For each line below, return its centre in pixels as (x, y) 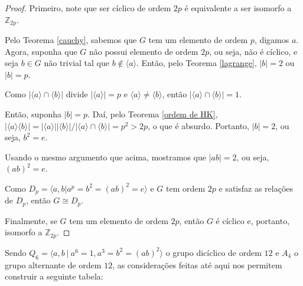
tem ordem (186, 188)
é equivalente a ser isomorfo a (238, 8)
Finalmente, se (31, 220)
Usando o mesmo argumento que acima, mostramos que (105, 157)
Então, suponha (33, 114)
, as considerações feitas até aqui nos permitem (197, 264)
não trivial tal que (76, 63)
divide (77, 94)
